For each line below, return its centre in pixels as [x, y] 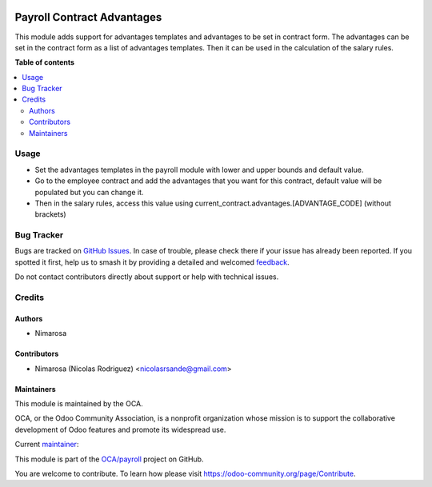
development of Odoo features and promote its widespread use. [120, 429]
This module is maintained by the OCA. [79, 403]
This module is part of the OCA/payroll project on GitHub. [109, 459]
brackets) [51, 214]
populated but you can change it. [89, 192]
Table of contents [45, 62]
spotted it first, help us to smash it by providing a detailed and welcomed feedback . [152, 262]
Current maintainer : [47, 445]
